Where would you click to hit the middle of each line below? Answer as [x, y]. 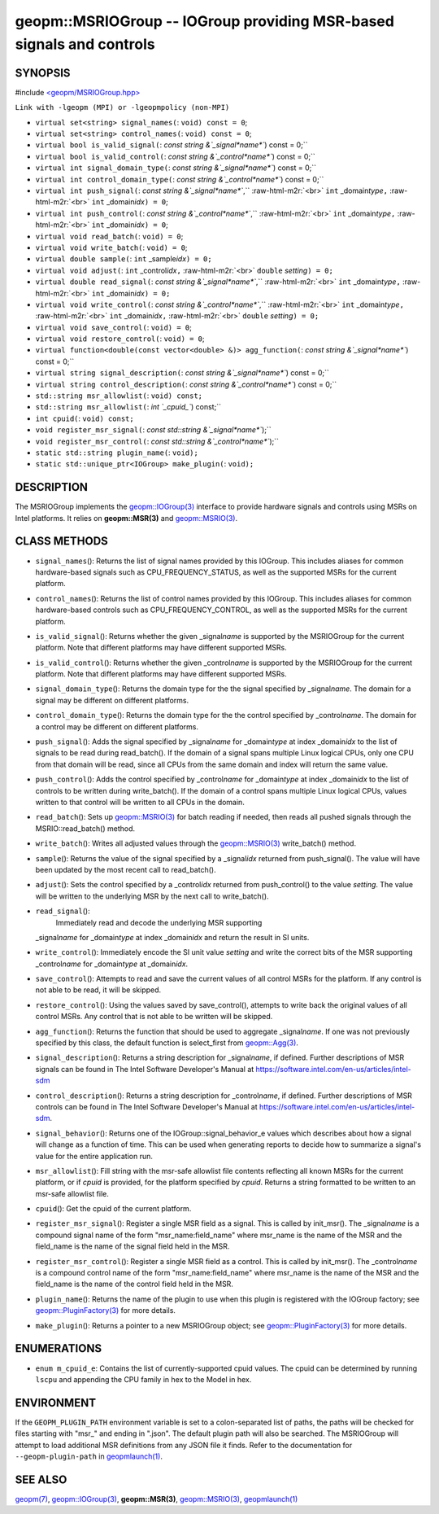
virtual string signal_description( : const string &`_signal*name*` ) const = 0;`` [182, 373]
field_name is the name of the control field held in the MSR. [134, 1284]
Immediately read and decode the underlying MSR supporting [159, 922]
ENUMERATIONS [58, 1348]
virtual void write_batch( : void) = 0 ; [111, 247]
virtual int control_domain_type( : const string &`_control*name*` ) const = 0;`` [180, 179]
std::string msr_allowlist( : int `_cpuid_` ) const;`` [128, 407]
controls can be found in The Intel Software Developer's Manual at [146, 1106]
